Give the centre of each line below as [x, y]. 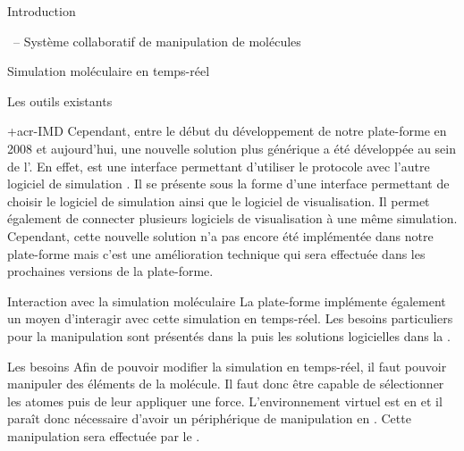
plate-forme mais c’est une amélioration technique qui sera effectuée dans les [216, 253]
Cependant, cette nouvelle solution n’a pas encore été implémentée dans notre [220, 235]
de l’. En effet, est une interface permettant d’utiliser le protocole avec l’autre [219, 166]
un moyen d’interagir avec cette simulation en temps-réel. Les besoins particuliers [230, 318]
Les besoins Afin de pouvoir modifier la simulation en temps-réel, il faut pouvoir [227, 366]
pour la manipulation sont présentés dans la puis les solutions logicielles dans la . [229, 335]
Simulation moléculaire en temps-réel [109, 71]
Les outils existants [60, 100]
